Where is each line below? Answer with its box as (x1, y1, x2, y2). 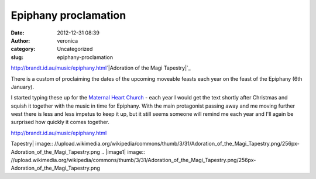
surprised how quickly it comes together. (11, 119, 109, 126)
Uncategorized (57, 46, 93, 53)
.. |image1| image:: (101, 148, 146, 155)
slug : (11, 53, 23, 61)
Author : (11, 37, 30, 44)
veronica (57, 37, 78, 44)
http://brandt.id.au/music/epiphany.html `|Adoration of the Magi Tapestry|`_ (11, 64, 191, 71)
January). (11, 83, 35, 90)
